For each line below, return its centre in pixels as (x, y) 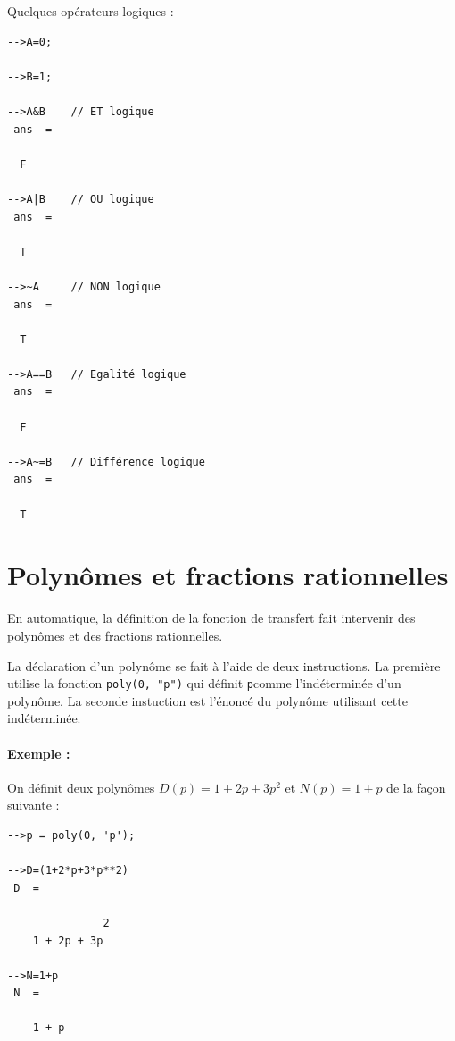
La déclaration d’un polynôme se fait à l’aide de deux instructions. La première (224, 665)
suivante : (33, 805)
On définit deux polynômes (81, 787)
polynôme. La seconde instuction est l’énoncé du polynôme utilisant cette (207, 700)
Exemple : (39, 753)
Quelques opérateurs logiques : (91, 11)
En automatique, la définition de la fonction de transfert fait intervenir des (211, 618)
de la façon (416, 787)
